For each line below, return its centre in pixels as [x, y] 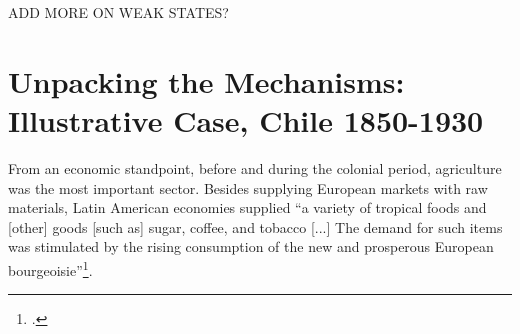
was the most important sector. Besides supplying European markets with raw [248, 187]
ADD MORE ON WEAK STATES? [118, 12]
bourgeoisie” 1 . [50, 268]
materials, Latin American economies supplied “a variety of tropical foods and [247, 207]
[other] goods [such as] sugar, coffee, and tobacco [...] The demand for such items [255, 226]
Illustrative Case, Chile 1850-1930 [246, 119]
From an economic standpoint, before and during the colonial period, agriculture [255, 167]
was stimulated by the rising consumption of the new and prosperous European [251, 246]
